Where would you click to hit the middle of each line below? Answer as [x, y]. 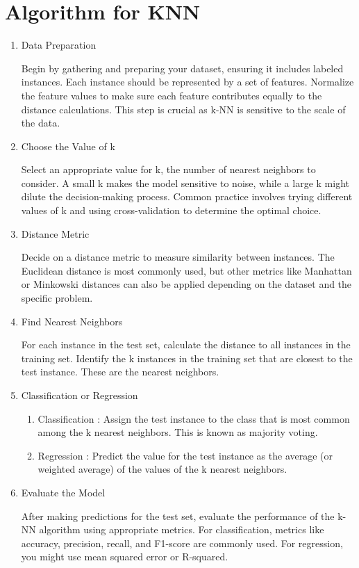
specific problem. [57, 298]
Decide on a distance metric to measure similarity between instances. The [178, 257]
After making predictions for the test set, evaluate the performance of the [178, 516]
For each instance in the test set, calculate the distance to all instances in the [186, 344]
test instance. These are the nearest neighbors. [120, 372]
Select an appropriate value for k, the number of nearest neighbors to [168, 169]
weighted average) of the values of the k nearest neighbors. [162, 469]
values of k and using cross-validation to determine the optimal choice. [171, 210]
